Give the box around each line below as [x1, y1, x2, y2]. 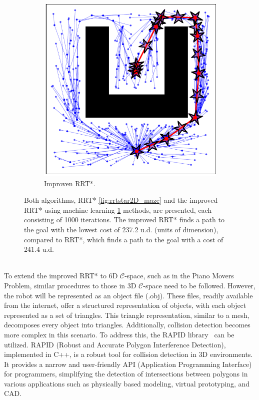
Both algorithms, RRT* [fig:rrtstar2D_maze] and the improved [24, 195, 218, 205]
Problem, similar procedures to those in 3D [4, 280, 136, 290]
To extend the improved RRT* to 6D [4, 270, 118, 281]
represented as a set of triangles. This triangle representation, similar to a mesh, [4, 309, 249, 320]
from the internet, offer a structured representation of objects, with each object [4, 300, 246, 310]
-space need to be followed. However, [143, 280, 255, 290]
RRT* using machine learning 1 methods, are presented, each [24, 204, 212, 215]
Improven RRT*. [44, 178, 95, 188]
